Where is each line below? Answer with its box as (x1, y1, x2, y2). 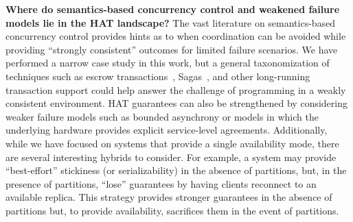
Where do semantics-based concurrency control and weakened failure (5, 2, 340, 16)
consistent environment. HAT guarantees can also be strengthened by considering (5, 96, 348, 110)
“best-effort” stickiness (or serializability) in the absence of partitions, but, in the (5, 163, 347, 177)
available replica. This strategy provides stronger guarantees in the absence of (5, 190, 332, 204)
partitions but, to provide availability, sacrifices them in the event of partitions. (5, 203, 339, 217)
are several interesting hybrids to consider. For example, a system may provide (5, 149, 337, 164)
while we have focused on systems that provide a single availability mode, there (5, 136, 339, 150)
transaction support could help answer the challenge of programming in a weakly (5, 82, 346, 97)
